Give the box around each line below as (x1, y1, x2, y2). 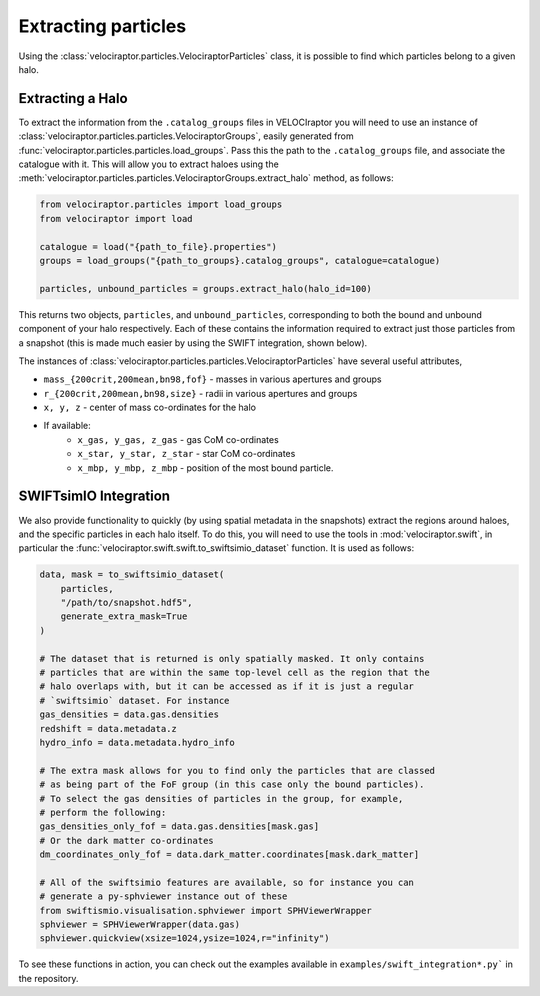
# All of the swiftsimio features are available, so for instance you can (39, 876, 415, 888)
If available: (43, 420, 91, 432)
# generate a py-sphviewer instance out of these (39, 891, 288, 902)
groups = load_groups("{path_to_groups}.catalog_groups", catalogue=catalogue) (39, 255, 441, 266)
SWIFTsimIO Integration (18, 488, 170, 505)
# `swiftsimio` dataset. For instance (39, 695, 230, 706)
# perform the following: (39, 806, 167, 818)
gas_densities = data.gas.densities (39, 709, 220, 720)
